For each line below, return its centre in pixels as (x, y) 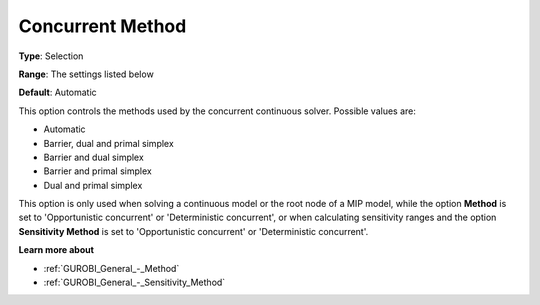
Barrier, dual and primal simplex (108, 143)
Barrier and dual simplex (93, 157)
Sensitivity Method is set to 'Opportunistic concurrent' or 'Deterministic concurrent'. (193, 231)
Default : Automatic (57, 92)
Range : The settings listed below (86, 74)
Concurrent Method (102, 26)
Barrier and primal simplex (97, 171)
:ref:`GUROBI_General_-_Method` (111, 268)
